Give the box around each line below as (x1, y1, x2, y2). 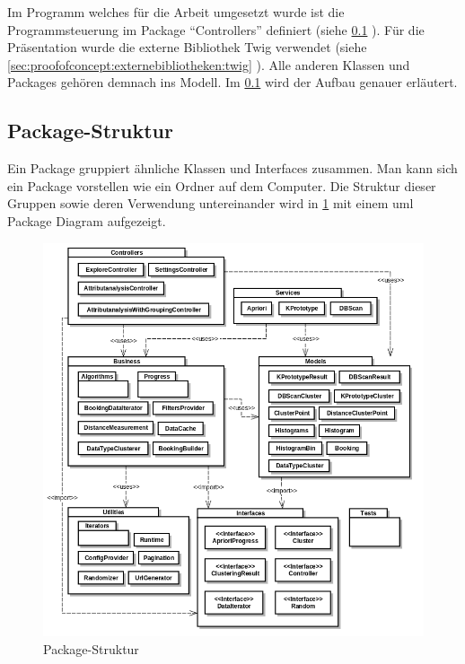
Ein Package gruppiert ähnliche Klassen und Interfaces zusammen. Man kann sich (7, 159, 458, 178)
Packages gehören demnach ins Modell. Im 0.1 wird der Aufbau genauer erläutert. (7, 73, 458, 92)
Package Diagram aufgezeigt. (7, 211, 166, 230)
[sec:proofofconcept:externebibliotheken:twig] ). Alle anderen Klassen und (7, 55, 410, 74)
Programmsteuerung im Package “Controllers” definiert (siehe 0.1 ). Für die (7, 20, 425, 39)
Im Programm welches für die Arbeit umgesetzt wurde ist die (7, 3, 345, 21)
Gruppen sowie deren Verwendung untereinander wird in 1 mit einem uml (7, 194, 414, 213)
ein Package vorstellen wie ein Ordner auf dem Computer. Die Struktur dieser (7, 176, 436, 195)
